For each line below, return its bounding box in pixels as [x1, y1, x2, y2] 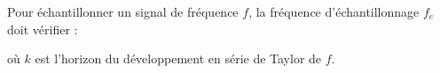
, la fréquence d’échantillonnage [248, 3, 420, 20]
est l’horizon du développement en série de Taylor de [35, 49, 322, 68]
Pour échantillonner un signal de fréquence [7, 3, 239, 20]
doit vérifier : [7, 19, 78, 38]
